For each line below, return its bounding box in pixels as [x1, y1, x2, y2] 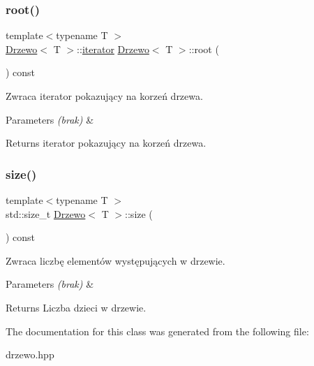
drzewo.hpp [6, 347, 54, 362]
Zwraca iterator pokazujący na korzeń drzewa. [6, 89, 203, 103]
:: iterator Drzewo [77, 41, 149, 56]
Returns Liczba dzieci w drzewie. [6, 300, 147, 314]
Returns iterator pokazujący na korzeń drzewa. [6, 136, 207, 150]
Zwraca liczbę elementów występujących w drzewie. [6, 253, 225, 268]
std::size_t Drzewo [6, 206, 86, 221]
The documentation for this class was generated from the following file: [6, 323, 309, 338]
